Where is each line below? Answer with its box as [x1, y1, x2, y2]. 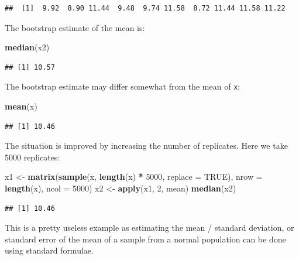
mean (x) [5, 100, 37, 112]
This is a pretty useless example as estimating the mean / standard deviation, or [5, 221, 294, 234]
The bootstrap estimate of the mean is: [5, 21, 145, 33]
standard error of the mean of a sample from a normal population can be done [5, 232, 286, 245]
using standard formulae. [5, 244, 94, 256]
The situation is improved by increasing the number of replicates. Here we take [5, 139, 288, 152]
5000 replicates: [5, 150, 60, 163]
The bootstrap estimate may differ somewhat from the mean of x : [5, 80, 240, 93]
